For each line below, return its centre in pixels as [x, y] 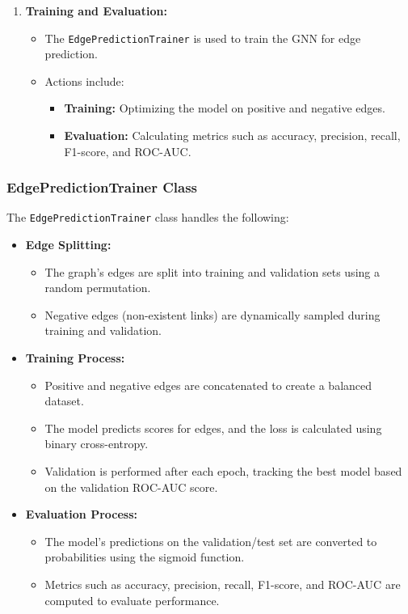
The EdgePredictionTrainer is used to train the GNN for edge [203, 38]
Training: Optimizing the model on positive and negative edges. [225, 108]
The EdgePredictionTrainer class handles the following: [148, 217]
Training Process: [75, 358]
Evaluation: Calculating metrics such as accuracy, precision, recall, [232, 136]
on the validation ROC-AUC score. [131, 487]
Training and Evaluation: [96, 11]
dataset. [64, 401]
